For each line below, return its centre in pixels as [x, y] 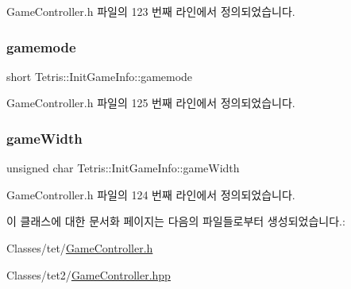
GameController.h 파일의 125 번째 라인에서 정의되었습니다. [151, 103]
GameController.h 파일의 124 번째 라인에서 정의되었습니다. [151, 194]
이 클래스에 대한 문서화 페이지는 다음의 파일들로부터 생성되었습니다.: [176, 221]
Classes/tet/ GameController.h [80, 248]
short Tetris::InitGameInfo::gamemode [100, 76]
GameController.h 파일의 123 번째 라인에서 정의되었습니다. [151, 11]
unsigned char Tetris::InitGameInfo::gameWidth [123, 168]
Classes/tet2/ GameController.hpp [89, 274]
